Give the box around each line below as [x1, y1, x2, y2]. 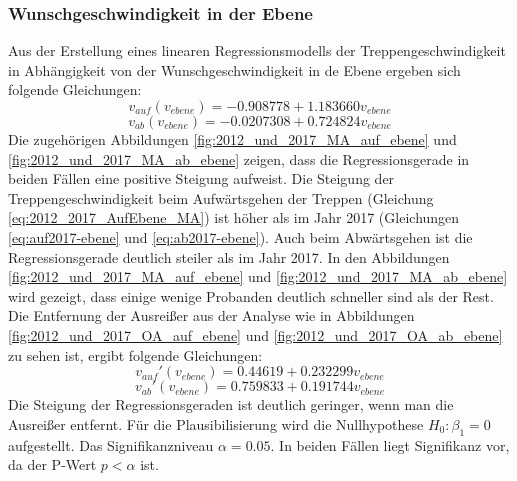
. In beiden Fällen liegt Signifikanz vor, [270, 434, 510, 455]
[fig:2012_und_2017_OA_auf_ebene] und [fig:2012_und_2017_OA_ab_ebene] [8, 324, 503, 345]
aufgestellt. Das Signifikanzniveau [8, 434, 214, 455]
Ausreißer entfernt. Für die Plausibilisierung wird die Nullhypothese [8, 413, 424, 434]
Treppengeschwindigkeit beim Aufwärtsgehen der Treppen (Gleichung [8, 187, 434, 208]
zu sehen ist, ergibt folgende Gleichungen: [8, 344, 263, 365]
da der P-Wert [8, 454, 97, 475]
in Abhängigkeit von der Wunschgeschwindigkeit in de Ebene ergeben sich [8, 59, 461, 80]
